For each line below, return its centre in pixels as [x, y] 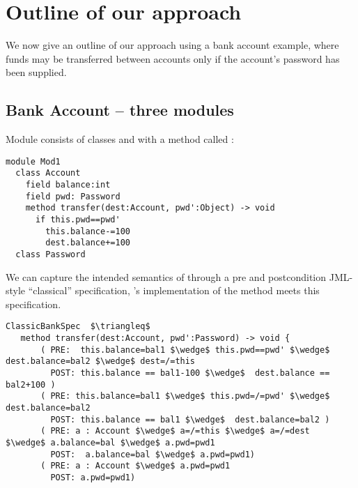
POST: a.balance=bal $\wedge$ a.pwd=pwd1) [153, 454]
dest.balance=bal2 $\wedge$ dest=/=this [101, 361]
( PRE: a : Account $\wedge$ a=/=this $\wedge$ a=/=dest [175, 431]
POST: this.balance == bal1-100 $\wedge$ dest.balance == [190, 373]
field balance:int [68, 185]
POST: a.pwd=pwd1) [93, 477]
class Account [48, 173]
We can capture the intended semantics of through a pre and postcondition [166, 276]
